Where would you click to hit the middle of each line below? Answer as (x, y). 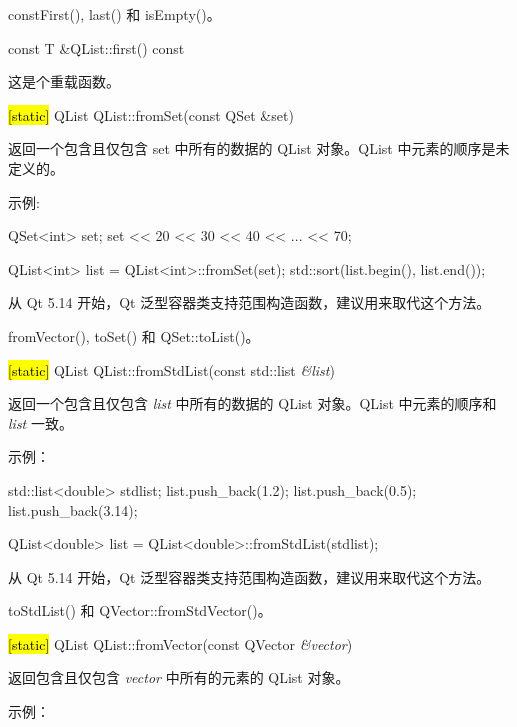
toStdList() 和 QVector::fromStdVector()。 (140, 610)
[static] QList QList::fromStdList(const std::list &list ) (171, 369)
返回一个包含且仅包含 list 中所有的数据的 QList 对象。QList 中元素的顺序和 (252, 403)
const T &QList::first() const (96, 47)
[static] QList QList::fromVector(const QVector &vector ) (180, 643)
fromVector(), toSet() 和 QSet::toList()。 (134, 335)
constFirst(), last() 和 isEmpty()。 (114, 14)
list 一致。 (40, 422)
